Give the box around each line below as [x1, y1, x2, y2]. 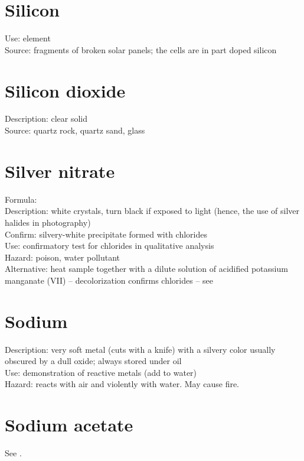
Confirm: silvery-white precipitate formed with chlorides [5, 228, 207, 240]
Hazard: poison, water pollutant [5, 251, 120, 263]
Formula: [5, 193, 37, 205]
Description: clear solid [5, 112, 88, 125]
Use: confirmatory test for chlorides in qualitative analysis [5, 239, 214, 252]
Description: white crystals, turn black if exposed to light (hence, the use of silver [5, 204, 299, 217]
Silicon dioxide [5, 78, 126, 102]
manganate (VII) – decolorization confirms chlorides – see [5, 274, 214, 286]
